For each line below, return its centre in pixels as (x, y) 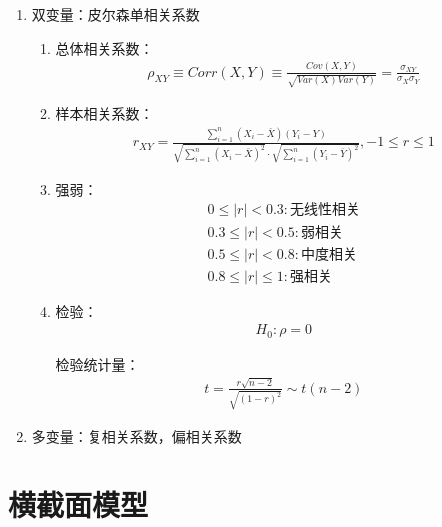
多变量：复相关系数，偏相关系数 (136, 435)
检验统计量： (97, 363)
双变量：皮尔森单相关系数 (115, 14)
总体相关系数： (104, 47)
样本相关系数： (104, 113)
